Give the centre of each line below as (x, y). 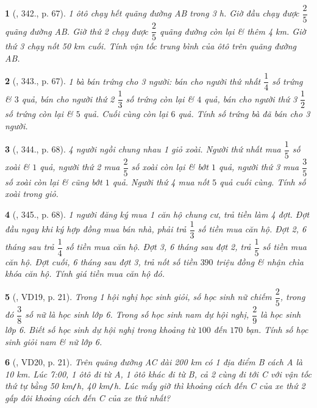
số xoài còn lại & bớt (170, 167)
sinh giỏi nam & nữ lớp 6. (54, 341)
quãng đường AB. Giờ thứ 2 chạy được (77, 31)
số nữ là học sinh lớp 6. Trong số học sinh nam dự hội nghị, (137, 314)
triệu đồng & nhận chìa (260, 261)
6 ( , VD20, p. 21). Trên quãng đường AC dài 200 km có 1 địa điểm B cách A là (154, 362)
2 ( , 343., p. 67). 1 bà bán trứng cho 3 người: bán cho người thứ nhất (133, 81)
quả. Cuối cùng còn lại (126, 114)
